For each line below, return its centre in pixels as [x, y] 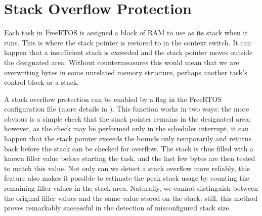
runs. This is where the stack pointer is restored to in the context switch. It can [128, 42]
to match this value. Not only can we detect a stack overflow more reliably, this [127, 168]
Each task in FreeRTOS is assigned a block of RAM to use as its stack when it [126, 33]
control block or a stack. [41, 82]
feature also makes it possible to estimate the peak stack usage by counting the [127, 178]
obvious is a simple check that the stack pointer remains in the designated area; [127, 118]
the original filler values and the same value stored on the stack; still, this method [131, 198]
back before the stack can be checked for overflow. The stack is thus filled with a [129, 148]
